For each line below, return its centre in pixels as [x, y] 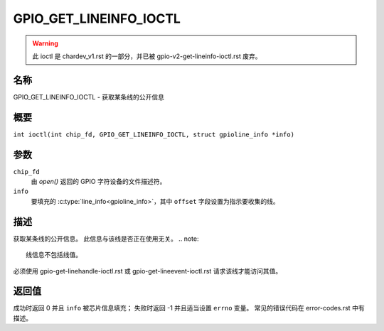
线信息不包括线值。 [54, 255]
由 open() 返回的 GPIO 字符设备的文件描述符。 [98, 182]
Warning [45, 43]
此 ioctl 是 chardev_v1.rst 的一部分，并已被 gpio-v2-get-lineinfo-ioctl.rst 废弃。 [147, 56]
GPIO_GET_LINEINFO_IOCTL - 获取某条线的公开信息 [89, 97]
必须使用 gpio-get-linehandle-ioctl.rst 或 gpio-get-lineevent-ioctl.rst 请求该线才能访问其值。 [148, 271]
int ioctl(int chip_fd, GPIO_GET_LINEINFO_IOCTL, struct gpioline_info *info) [154, 134]
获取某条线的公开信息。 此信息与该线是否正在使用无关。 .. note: [106, 239]
